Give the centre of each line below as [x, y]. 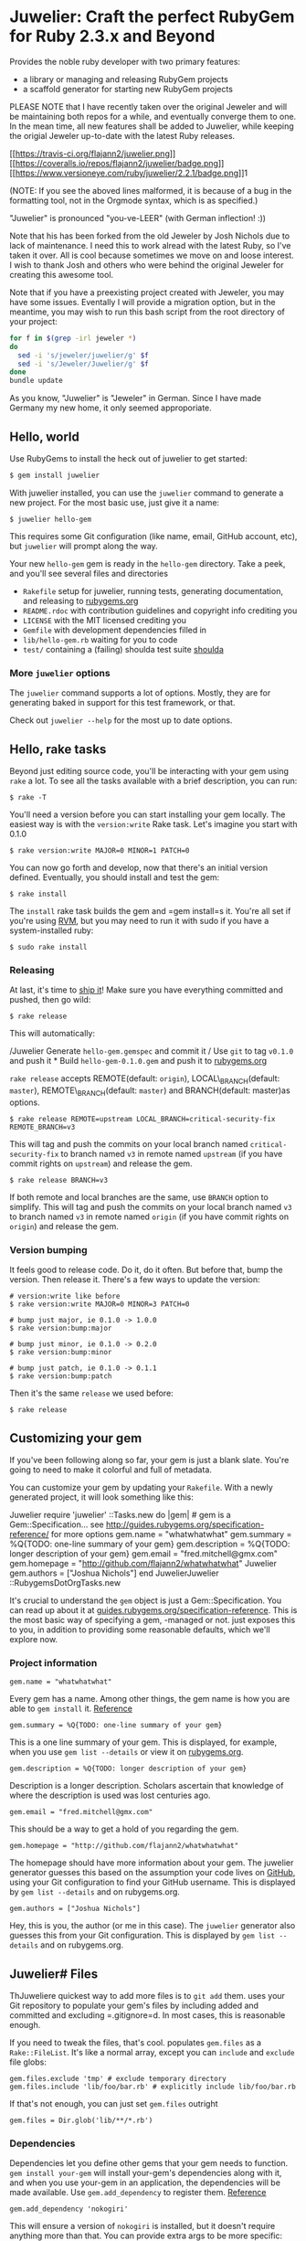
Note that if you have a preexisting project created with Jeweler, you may [147, 292]
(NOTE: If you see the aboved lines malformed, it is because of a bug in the [151, 190]
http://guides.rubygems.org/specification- [185, 1524]
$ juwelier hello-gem [51, 519]
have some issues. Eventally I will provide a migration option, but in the [142, 302]
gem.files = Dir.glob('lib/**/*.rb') [81, 2121]
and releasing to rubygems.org [80, 600]
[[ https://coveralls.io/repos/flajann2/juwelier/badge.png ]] [117, 163]
